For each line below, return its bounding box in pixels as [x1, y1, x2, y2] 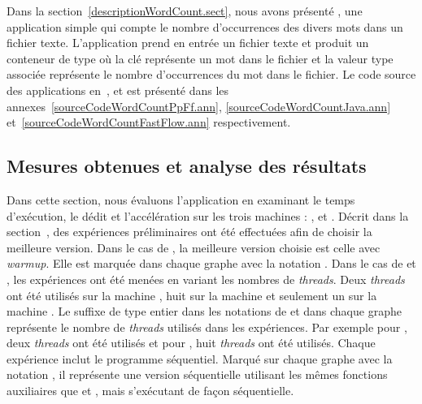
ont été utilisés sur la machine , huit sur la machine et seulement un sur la [7, 286, 377, 303]
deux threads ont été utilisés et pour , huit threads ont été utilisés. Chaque [7, 334, 376, 351]
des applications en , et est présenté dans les [7, 81, 229, 98]
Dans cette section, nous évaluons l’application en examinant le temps [7, 191, 355, 208]
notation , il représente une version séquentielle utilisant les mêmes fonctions [7, 366, 388, 383]
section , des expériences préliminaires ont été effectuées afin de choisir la [7, 223, 372, 240]
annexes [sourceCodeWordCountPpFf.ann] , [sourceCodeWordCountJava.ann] [7, 97, 391, 114]
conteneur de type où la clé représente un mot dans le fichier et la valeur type [7, 49, 394, 67]
